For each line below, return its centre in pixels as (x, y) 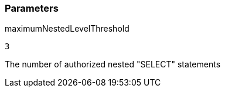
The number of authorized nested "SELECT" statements (113, 64)
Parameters (32, 8)
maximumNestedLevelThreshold (67, 29)
